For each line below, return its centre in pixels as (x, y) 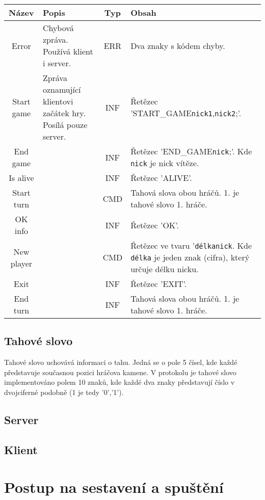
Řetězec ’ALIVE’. (161, 178)
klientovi (58, 101)
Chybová (58, 28)
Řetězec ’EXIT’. (159, 284)
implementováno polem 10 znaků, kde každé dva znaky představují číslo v (120, 382)
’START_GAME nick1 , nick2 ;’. (186, 113)
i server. (57, 63)
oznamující (62, 89)
